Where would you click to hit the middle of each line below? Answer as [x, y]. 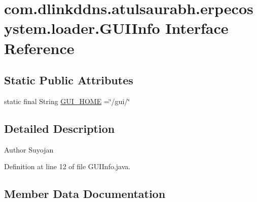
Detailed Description [60, 128]
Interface [197, 28]
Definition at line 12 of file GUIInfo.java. [67, 166]
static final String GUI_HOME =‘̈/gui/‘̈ [67, 101]
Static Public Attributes [69, 80]
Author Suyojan [29, 149]
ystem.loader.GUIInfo [82, 28]
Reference [39, 48]
